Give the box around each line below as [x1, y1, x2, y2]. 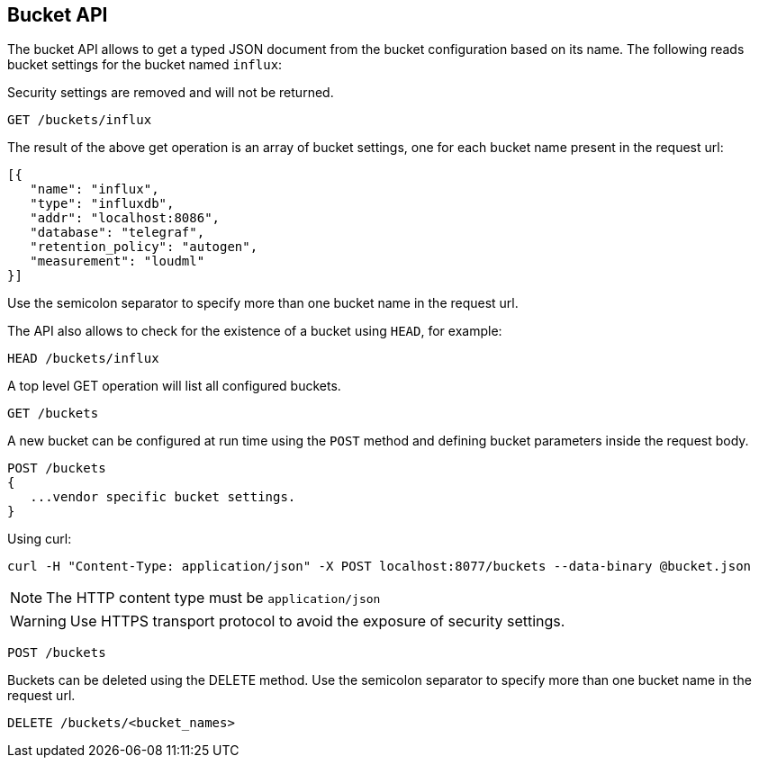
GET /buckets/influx [7, 112, 152, 128]
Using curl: [7, 531, 72, 547]
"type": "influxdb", [30, 196, 175, 211]
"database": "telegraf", [30, 225, 205, 240]
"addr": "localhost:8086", [30, 211, 221, 226]
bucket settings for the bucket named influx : [7, 57, 283, 73]
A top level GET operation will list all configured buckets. [7, 378, 341, 394]
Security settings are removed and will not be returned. [7, 85, 334, 101]
